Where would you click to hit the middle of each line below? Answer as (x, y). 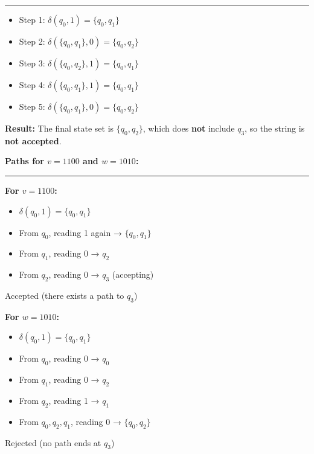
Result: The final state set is (59, 128)
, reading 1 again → (85, 232)
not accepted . (33, 140)
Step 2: (32, 41)
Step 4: (32, 85)
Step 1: (32, 19)
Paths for (24, 161)
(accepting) (133, 274)
